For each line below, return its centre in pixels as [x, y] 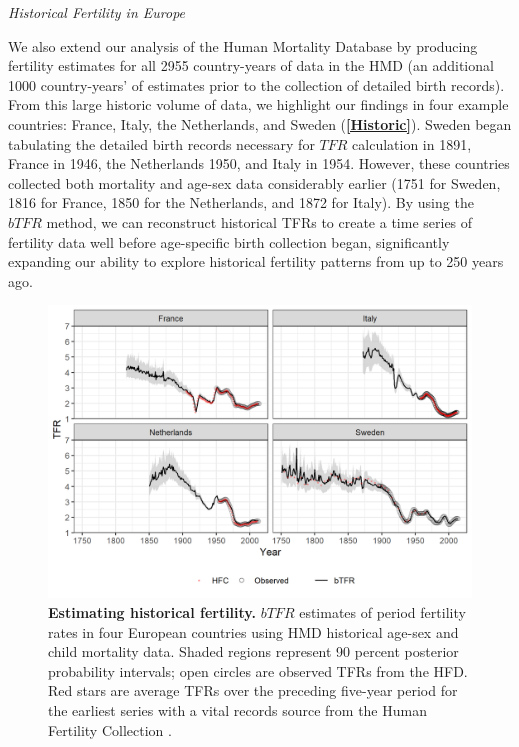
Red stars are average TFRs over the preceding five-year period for [253, 690]
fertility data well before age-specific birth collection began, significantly [229, 241]
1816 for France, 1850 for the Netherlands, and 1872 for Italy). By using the [241, 202]
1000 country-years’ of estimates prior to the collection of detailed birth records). [256, 84]
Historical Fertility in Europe [97, 12]
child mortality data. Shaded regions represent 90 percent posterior [253, 651]
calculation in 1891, [412, 143]
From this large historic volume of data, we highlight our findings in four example [258, 104]
